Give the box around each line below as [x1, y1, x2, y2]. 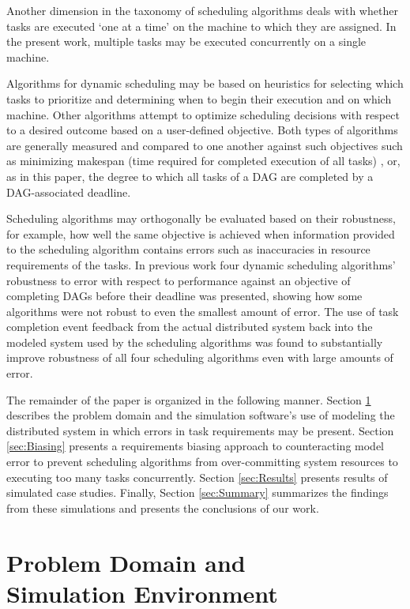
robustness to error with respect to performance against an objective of [6, 272, 351, 288]
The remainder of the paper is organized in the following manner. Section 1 [6, 391, 371, 408]
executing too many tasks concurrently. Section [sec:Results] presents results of [6, 468, 388, 485]
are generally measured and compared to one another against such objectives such [6, 137, 403, 153]
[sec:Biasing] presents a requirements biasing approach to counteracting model [6, 438, 385, 454]
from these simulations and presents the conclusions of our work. [6, 499, 319, 516]
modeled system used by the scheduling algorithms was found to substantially [6, 333, 383, 350]
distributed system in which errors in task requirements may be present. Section [6, 422, 394, 438]
